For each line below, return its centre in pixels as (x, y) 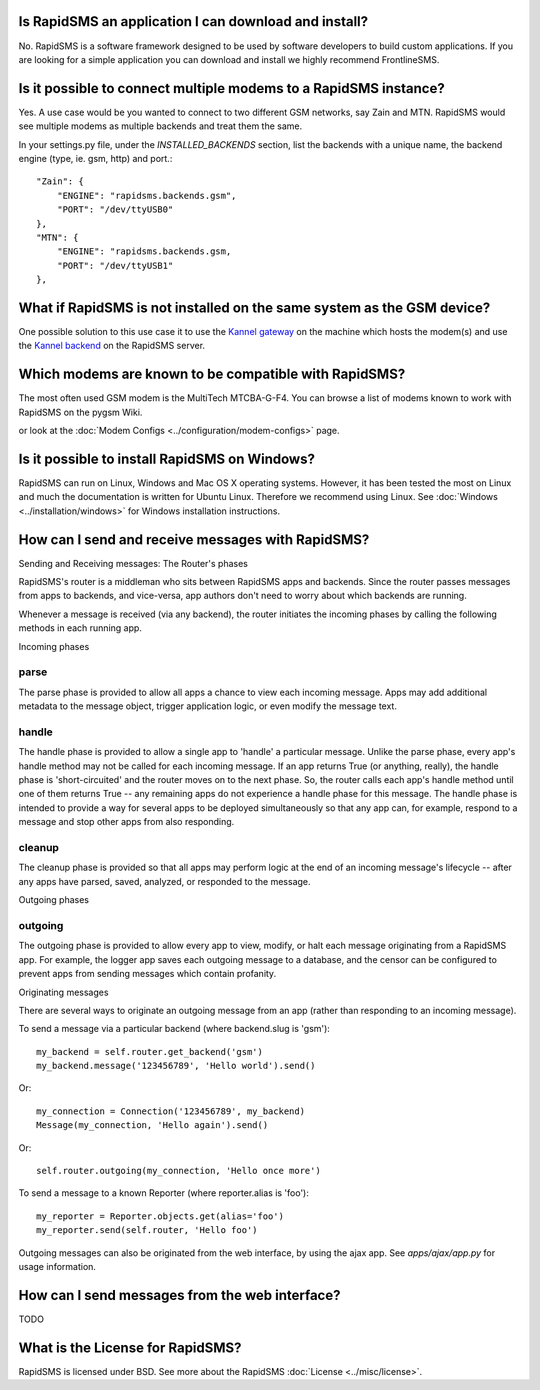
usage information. (57, 1266)
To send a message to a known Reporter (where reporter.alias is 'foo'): (164, 1193)
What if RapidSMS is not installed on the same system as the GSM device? (254, 307)
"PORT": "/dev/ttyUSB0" (115, 209)
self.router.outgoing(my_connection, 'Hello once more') (179, 1171)
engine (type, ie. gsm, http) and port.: (95, 158)
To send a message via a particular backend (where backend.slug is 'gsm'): (174, 1029)
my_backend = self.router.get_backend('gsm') (150, 1051)
